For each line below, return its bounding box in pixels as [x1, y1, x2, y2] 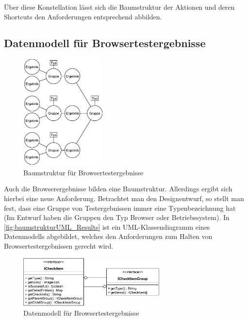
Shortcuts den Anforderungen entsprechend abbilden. [4, 11, 162, 21]
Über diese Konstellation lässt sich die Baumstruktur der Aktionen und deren [4, 2, 235, 12]
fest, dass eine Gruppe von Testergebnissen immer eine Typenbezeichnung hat [4, 203, 236, 213]
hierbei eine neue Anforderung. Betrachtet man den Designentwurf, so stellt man [4, 193, 244, 203]
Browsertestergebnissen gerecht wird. [4, 240, 114, 251]
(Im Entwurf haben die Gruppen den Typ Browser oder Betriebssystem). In [4, 212, 230, 222]
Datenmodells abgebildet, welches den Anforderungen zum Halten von [4, 231, 213, 241]
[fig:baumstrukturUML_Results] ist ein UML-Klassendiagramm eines [4, 221, 210, 232]
